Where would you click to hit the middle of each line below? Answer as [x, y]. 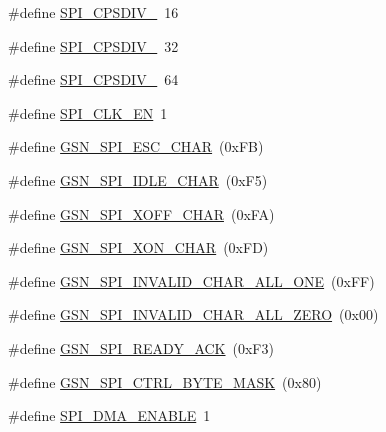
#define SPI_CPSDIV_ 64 [93, 79]
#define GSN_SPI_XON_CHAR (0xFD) [138, 247]
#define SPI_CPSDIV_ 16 [93, 12]
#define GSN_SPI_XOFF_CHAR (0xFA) [141, 213]
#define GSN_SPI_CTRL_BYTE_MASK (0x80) [165, 381]
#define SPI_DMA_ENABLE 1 [109, 415]
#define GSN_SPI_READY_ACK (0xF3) [141, 347]
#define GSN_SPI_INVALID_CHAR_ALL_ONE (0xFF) [191, 280]
